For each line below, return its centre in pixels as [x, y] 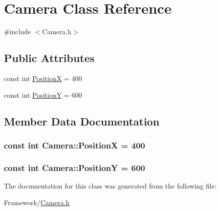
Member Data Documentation [82, 121]
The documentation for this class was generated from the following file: [110, 185]
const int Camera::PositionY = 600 [75, 167]
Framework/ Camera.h [37, 202]
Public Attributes [49, 58]
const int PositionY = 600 [43, 95]
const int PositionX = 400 [43, 78]
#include [18, 32]
